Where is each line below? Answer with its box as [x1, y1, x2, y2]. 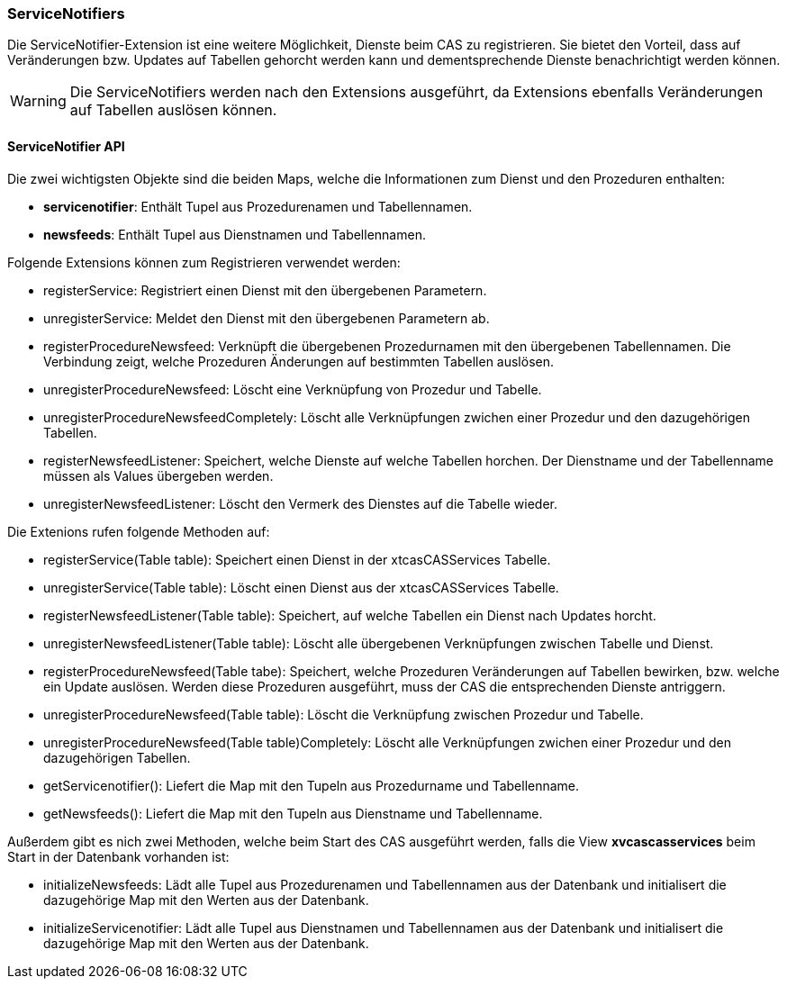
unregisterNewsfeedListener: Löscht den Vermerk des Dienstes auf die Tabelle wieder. [43, 495, 558, 511]
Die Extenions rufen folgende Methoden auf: [7, 523, 270, 539]
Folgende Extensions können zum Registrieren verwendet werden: [7, 254, 401, 270]
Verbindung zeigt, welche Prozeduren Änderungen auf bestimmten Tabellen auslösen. [43, 353, 555, 369]
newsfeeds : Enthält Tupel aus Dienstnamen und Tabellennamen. [43, 226, 426, 242]
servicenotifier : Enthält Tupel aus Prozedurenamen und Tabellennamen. [43, 198, 473, 214]
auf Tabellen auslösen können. [69, 101, 277, 120]
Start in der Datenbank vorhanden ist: [7, 848, 230, 864]
